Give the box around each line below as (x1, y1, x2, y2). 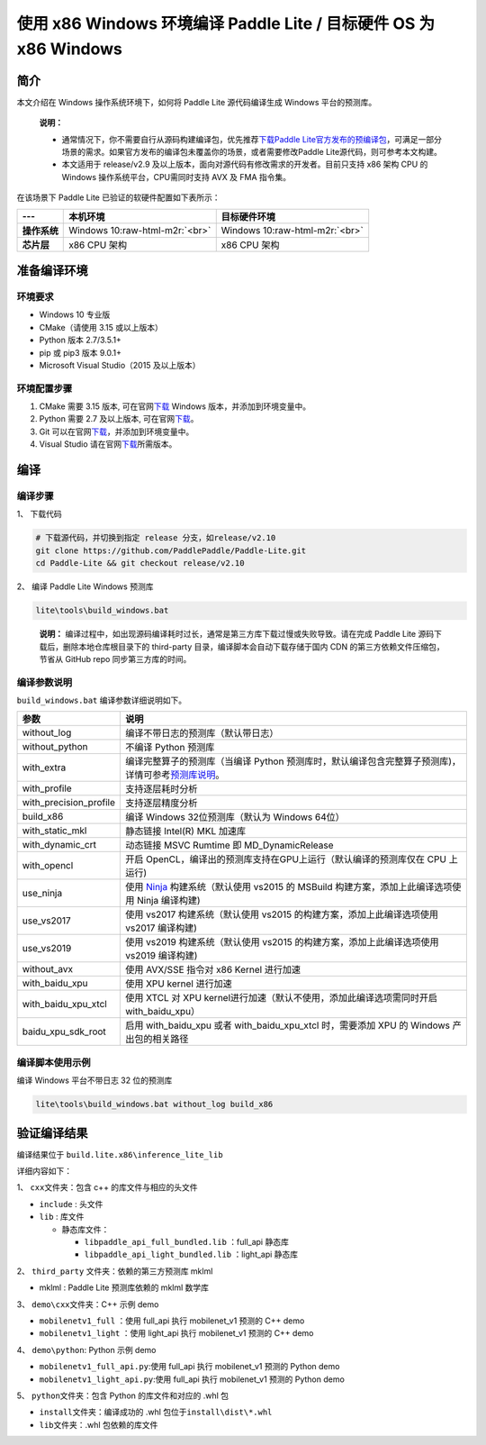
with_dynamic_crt (22, 839, 96, 851)
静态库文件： (61, 1223, 110, 1234)
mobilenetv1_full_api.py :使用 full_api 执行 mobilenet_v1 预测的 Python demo (39, 1361, 340, 1372)
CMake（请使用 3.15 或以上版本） (39, 322, 164, 332)
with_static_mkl (22, 824, 87, 837)
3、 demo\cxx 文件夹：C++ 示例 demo (16, 1298, 159, 1310)
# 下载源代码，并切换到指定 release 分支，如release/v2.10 (35, 532, 276, 543)
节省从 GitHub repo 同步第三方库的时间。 (39, 653, 192, 664)
